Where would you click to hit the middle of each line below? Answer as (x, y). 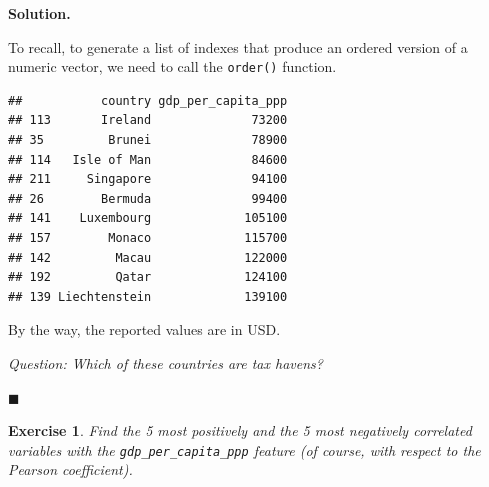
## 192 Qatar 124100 (148, 277)
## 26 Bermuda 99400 (148, 198)
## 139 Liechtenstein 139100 (148, 296)
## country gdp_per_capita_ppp (148, 100)
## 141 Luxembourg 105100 (148, 218)
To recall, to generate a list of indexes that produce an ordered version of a (238, 46)
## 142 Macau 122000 (148, 257)
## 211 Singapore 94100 (148, 179)
